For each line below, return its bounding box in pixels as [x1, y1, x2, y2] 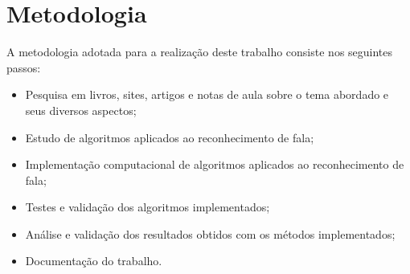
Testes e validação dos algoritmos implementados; [25, 198, 270, 215]
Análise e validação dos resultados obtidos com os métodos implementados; [25, 225, 396, 242]
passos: [6, 59, 41, 76]
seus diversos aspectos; [25, 101, 137, 118]
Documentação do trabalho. [25, 252, 162, 269]
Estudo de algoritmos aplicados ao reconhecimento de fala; [25, 129, 314, 145]
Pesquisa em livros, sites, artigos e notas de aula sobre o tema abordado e [25, 86, 389, 103]
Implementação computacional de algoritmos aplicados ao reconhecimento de [25, 156, 404, 173]
